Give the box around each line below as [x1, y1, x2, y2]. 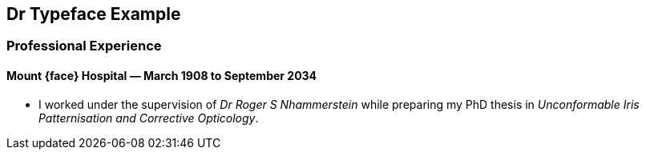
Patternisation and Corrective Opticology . [38, 110, 259, 125]
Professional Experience [6, 38, 162, 54]
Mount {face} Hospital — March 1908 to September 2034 [6, 69, 317, 83]
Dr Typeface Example [6, 4, 181, 24]
